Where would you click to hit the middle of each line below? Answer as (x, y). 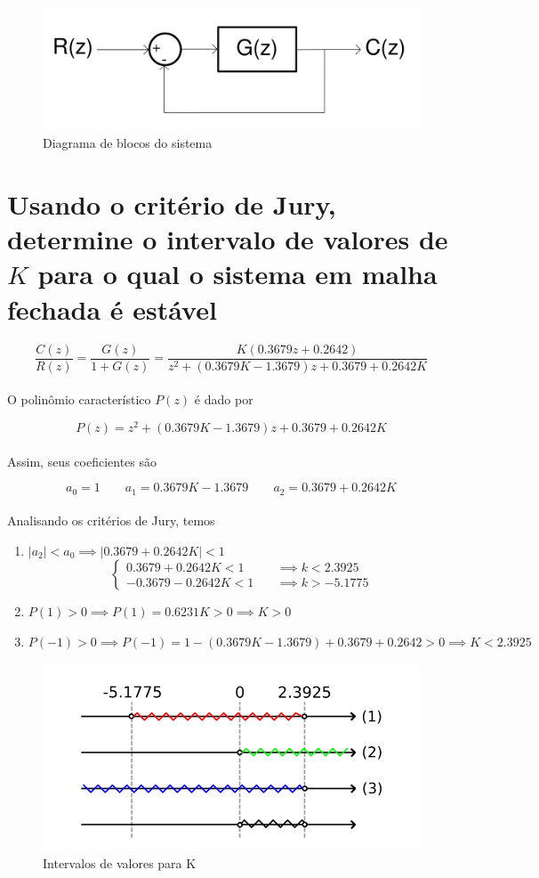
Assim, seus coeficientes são (82, 461)
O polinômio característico (79, 399)
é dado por (224, 399)
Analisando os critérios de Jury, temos (111, 520)
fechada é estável (112, 309)
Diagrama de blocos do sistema (128, 143)
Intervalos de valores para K (120, 863)
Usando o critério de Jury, (172, 204)
